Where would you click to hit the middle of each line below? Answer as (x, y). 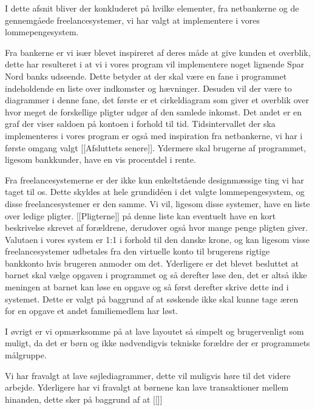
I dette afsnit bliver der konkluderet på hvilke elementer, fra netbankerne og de (152, 8)
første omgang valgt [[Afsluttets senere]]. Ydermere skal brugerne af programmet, (156, 147)
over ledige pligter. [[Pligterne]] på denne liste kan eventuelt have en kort (141, 215)
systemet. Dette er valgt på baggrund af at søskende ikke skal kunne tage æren (152, 299)
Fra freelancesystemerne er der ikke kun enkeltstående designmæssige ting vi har (154, 179)
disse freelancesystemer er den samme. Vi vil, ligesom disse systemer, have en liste (157, 203)
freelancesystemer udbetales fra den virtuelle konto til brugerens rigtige (137, 251)
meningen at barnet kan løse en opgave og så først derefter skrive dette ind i (147, 287)
